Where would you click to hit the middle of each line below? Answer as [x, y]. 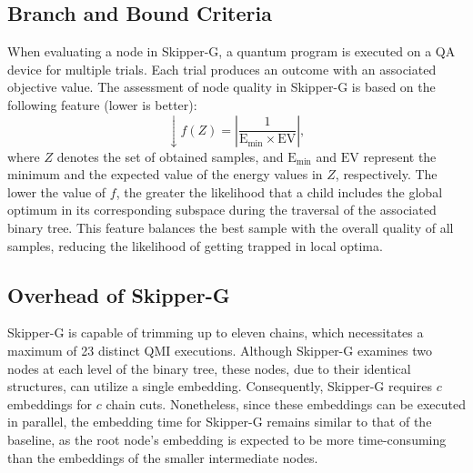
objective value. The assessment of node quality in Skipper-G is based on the [221, 87]
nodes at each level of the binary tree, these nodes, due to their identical [209, 368]
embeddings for [50, 403]
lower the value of [57, 191]
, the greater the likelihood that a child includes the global [279, 191]
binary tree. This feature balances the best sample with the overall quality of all [231, 227]
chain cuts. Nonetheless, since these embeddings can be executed [286, 403]
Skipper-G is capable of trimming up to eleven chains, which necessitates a [216, 332]
